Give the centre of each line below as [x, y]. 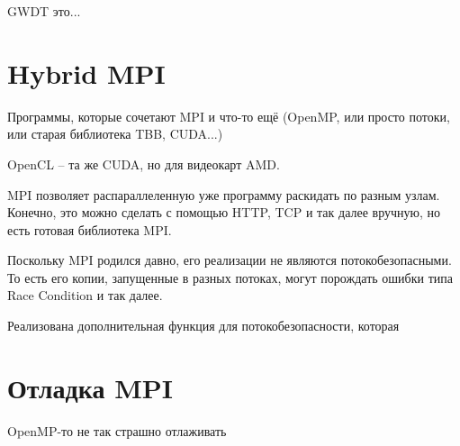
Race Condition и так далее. [85, 295]
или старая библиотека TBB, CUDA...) [115, 134]
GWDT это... [44, 11]
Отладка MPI [90, 387]
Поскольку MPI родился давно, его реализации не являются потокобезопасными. [230, 260]
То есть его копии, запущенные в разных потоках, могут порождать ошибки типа [230, 277]
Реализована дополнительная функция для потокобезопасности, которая [203, 326]
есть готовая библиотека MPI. [90, 229]
